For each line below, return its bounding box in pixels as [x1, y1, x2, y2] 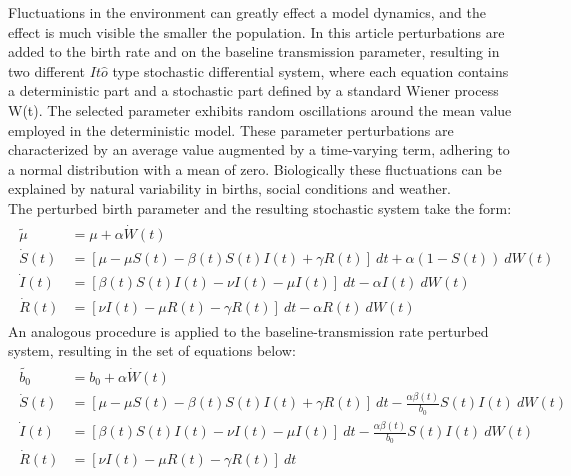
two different [8, 60, 86, 81]
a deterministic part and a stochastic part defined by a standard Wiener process [8, 80, 499, 101]
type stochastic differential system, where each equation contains [112, 60, 509, 81]
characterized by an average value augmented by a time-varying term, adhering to [8, 139, 510, 160]
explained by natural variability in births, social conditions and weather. [8, 178, 452, 199]
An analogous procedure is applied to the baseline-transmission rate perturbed [8, 320, 489, 341]
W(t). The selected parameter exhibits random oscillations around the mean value [8, 99, 512, 120]
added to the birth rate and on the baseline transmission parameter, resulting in [8, 41, 500, 62]
